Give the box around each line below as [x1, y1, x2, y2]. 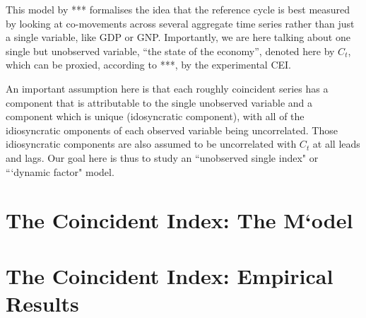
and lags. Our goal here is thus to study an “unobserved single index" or [6, 150, 319, 165]
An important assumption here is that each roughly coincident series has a [6, 81, 329, 95]
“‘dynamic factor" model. [6, 164, 114, 179]
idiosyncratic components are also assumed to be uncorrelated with [6, 136, 297, 151]
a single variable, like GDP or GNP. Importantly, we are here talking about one [6, 30, 350, 45]
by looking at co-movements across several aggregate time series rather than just [6, 16, 355, 30]
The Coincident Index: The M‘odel [6, 206, 353, 235]
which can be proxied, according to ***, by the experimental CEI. [6, 57, 291, 72]
